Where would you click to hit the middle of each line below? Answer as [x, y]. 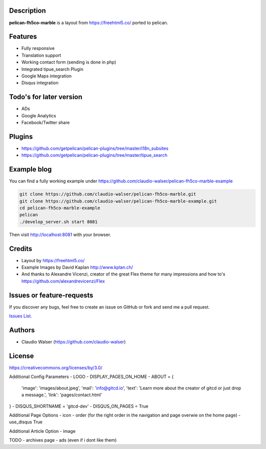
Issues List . [20, 316]
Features [23, 37]
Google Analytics [39, 115]
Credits [21, 249]
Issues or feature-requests [51, 295]
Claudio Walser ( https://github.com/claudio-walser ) [74, 342]
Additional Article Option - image [42, 431]
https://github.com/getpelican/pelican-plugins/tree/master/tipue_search [94, 155]
